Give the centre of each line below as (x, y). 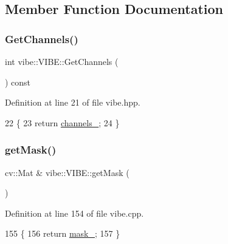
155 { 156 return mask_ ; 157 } (63, 233)
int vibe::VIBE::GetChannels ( (62, 61)
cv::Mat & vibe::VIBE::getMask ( (67, 172)
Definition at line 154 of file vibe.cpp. (74, 213)
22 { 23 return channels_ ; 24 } (62, 122)
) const (18, 82)
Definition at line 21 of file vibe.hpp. (73, 102)
